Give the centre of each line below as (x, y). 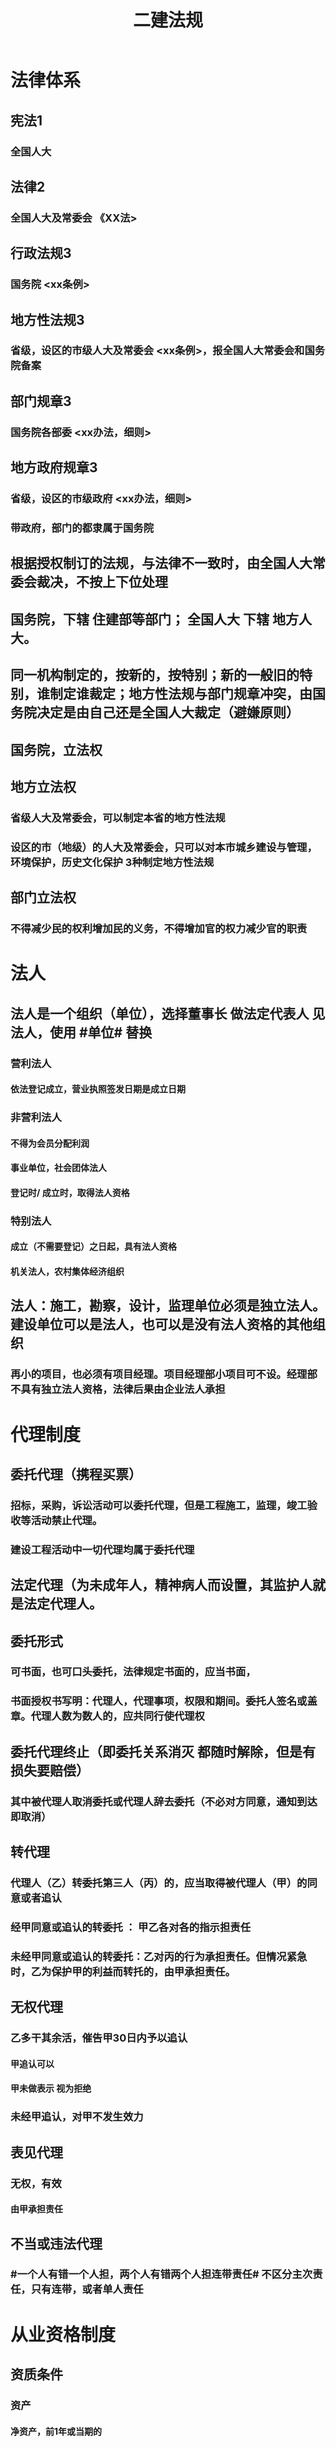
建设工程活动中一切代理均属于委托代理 (102, 1549)
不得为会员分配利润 (50, 1143)
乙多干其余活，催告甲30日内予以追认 (99, 2038)
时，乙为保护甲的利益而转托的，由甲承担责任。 (123, 1971)
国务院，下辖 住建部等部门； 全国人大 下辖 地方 (154, 619)
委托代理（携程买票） (76, 1474)
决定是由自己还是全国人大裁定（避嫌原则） (168, 712)
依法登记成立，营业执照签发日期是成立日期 (98, 1089)
